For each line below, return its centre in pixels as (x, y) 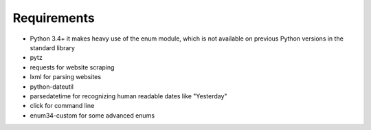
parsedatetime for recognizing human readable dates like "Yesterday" (128, 96)
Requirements (54, 18)
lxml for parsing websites (66, 77)
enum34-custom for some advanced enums (92, 115)
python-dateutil (52, 87)
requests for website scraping (72, 67)
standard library (52, 47)
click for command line (62, 106)
